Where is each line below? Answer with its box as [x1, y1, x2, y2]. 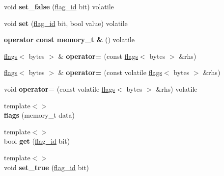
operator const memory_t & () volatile [4, 34, 135, 45]
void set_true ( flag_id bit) [4, 162, 89, 172]
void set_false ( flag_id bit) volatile [4, 1, 114, 11]
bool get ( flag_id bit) [4, 136, 70, 146]
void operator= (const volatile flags [4, 83, 115, 94]
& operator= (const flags [58, 50, 138, 61]
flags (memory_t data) [4, 110, 75, 120]
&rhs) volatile [156, 83, 197, 94]
